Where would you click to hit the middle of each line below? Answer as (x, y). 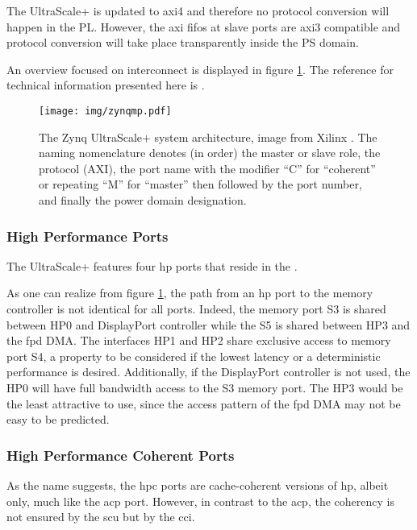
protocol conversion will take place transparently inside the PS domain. (183, 42)
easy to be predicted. (58, 419)
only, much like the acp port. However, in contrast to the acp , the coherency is (200, 501)
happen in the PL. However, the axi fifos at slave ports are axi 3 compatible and (204, 26)
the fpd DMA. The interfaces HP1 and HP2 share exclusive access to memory (199, 340)
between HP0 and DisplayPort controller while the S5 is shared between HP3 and (208, 324)
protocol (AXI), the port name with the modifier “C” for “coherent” (207, 168)
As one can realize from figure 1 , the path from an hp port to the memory (190, 293)
